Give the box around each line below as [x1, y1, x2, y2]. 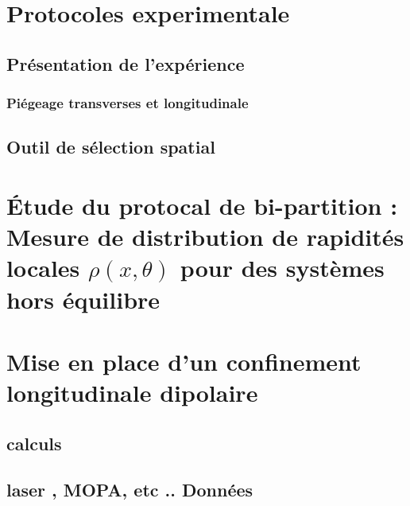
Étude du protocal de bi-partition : [6, 189, 398, 221]
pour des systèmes [180, 251, 385, 284]
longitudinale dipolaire [6, 376, 258, 409]
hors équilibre [6, 282, 161, 315]
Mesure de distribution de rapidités [6, 220, 404, 253]
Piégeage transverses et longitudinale [6, 93, 249, 113]
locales [6, 251, 80, 284]
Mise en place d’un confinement [6, 344, 362, 377]
